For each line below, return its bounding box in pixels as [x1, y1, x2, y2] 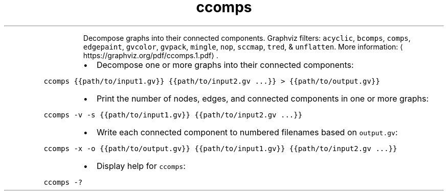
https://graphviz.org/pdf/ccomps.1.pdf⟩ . [83, 51, 218, 60]
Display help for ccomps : [96, 160, 186, 171]
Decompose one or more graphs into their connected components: [96, 59, 354, 70]
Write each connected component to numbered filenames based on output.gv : [96, 127, 398, 137]
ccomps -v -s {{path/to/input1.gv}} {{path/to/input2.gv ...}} [43, 110, 303, 119]
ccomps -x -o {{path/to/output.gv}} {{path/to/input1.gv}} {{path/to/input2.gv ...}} [43, 144, 397, 153]
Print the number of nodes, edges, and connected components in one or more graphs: [96, 93, 429, 104]
